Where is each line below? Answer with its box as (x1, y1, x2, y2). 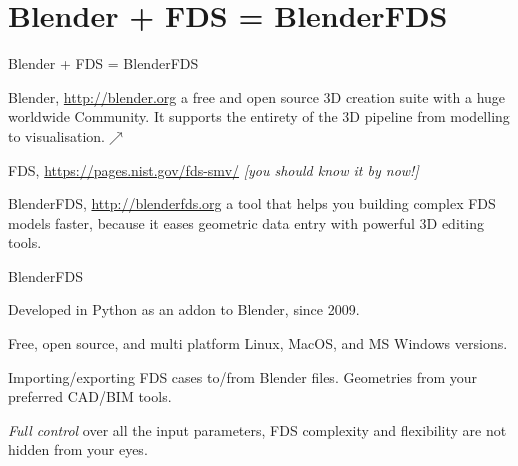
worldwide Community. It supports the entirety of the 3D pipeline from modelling (8, 106, 510, 127)
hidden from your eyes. (8, 439, 148, 460)
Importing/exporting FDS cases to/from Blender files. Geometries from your (8, 366, 478, 387)
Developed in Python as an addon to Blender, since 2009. (8, 299, 360, 320)
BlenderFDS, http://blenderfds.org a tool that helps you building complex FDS (8, 193, 496, 214)
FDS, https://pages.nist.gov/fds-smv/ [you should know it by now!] (8, 159, 419, 180)
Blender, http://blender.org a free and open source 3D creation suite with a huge (8, 86, 506, 107)
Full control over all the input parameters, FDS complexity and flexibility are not (8, 419, 507, 440)
